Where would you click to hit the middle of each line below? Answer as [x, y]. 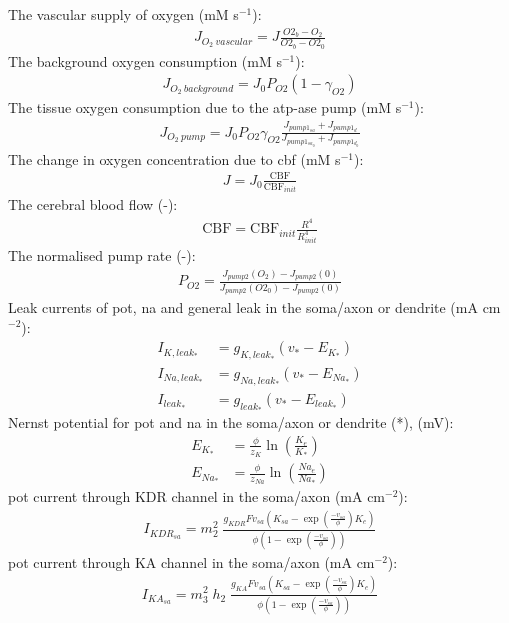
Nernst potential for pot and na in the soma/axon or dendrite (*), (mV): [231, 422]
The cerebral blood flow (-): [93, 204]
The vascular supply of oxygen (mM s [123, 14]
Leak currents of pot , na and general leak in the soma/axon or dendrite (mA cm [254, 306]
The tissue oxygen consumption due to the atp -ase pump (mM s [205, 107]
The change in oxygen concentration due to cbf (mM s [174, 158]
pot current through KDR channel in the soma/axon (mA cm [197, 496]
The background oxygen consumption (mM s [145, 60]
